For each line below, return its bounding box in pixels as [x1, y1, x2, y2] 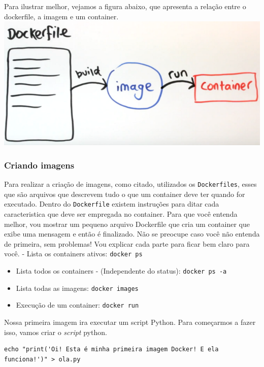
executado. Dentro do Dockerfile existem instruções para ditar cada [4, 198, 219, 209]
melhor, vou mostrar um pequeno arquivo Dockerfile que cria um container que [4, 218, 250, 229]
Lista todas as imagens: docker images [16, 282, 139, 293]
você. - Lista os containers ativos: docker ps [4, 248, 143, 259]
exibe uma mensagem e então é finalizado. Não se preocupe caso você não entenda [4, 228, 260, 239]
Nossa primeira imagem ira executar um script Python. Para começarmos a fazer [4, 316, 256, 327]
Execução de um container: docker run [16, 299, 139, 310]
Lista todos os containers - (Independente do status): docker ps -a [16, 265, 227, 276]
